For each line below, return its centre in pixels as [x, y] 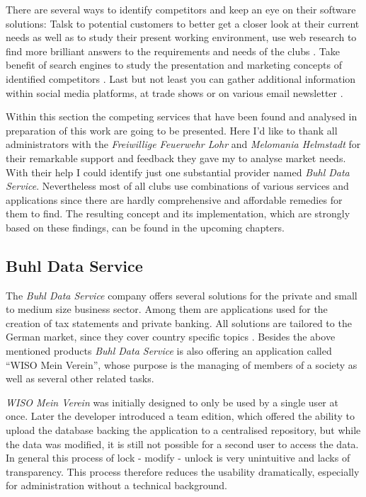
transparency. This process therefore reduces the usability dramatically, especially [183, 471]
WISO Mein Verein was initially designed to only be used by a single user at [172, 402]
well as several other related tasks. [80, 378]
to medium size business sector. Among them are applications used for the [167, 309]
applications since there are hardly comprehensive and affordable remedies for [174, 199]
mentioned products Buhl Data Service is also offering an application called [169, 351]
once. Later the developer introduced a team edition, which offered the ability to [181, 416]
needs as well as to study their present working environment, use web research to [181, 37]
